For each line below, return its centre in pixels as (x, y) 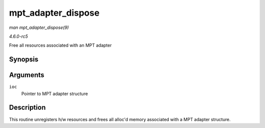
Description (27, 108)
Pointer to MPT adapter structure (55, 94)
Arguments (27, 75)
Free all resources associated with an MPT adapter (60, 45)
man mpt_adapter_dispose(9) (39, 27)
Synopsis (24, 60)
